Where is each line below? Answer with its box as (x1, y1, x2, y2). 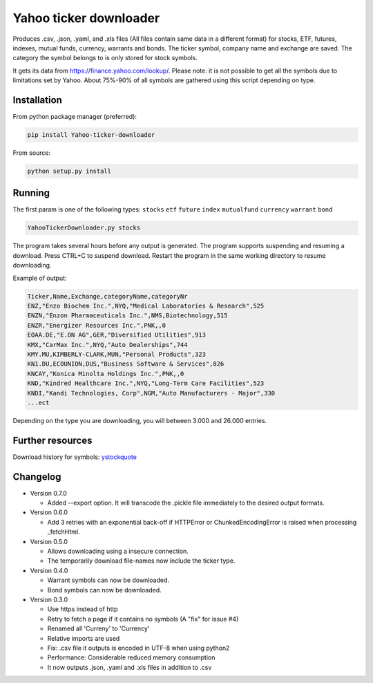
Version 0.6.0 (30, 508, 68, 516)
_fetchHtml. (47, 527, 80, 536)
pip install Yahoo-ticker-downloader (27, 131, 155, 138)
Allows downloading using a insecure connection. (47, 547, 189, 556)
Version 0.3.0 (30, 595, 68, 604)
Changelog (12, 471, 61, 483)
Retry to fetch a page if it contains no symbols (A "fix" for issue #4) (47, 615, 239, 623)
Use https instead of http (47, 605, 118, 613)
